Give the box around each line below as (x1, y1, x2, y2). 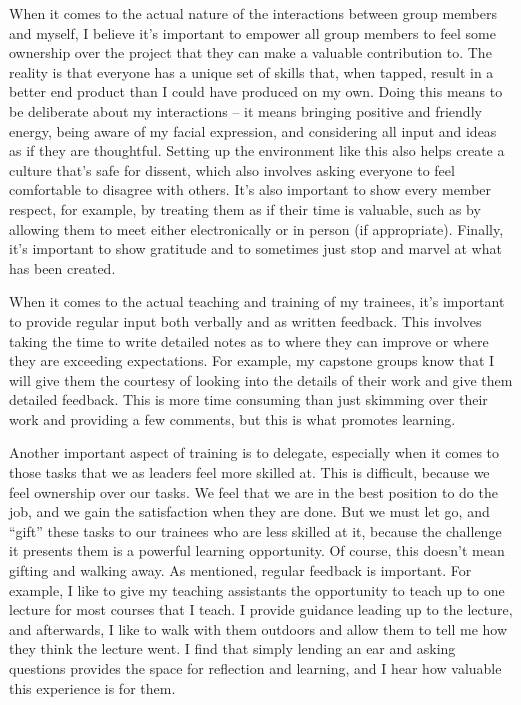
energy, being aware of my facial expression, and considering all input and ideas (9, 120, 497, 141)
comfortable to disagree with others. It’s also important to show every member (9, 179, 492, 200)
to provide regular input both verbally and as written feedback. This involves (9, 310, 482, 331)
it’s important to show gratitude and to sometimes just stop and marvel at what (9, 238, 502, 259)
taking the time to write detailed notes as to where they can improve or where (9, 330, 489, 351)
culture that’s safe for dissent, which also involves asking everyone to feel (9, 159, 455, 180)
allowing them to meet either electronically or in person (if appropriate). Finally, (9, 218, 504, 239)
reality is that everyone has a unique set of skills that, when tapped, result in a (9, 61, 494, 82)
